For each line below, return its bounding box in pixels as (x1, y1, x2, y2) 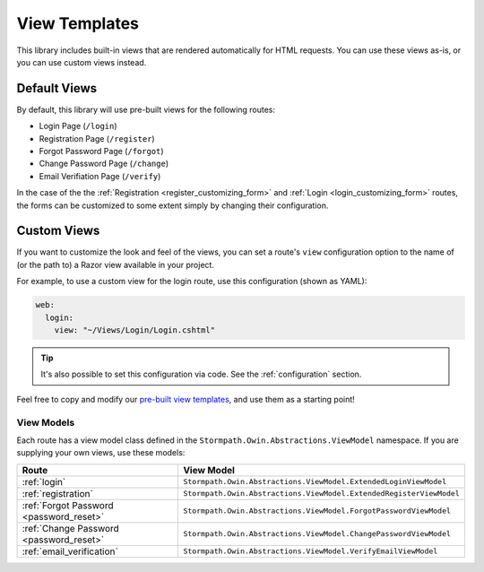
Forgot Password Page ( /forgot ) (39, 146, 165, 157)
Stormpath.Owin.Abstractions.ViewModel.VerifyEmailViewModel (183, 547, 438, 556)
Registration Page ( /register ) (39, 133, 156, 143)
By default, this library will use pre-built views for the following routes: (16, 104, 275, 115)
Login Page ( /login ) (39, 121, 117, 132)
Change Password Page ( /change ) (39, 158, 169, 169)
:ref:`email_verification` (22, 545, 118, 558)
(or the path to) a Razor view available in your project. (16, 259, 215, 270)
